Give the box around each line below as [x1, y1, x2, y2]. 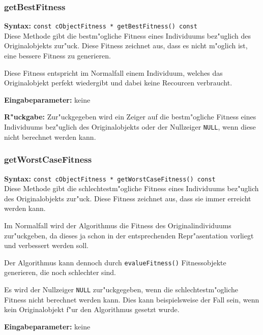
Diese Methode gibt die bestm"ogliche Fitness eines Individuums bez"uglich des [4, 30, 251, 41]
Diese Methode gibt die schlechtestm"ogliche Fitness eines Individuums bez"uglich [4, 183, 259, 194]
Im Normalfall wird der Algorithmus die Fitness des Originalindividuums [4, 220, 231, 230]
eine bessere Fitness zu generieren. [4, 50, 111, 61]
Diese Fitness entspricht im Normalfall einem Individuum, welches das [4, 67, 223, 78]
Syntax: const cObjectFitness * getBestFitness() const [4, 20, 197, 31]
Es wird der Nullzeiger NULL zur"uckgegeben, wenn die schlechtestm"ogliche [4, 284, 239, 294]
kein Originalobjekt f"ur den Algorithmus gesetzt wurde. [4, 304, 180, 315]
